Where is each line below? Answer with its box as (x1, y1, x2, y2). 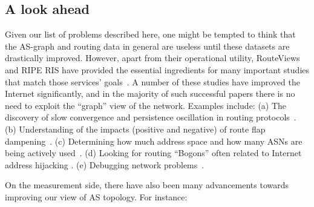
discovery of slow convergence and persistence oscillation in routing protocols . (5, 111, 296, 123)
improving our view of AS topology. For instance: (5, 190, 188, 203)
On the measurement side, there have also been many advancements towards (5, 179, 289, 191)
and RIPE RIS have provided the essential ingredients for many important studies (5, 63, 310, 76)
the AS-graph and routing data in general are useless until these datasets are (5, 39, 290, 52)
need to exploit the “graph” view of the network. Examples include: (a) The (5, 99, 287, 111)
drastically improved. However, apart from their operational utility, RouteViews (5, 51, 300, 64)
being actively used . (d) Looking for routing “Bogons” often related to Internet (5, 146, 302, 159)
